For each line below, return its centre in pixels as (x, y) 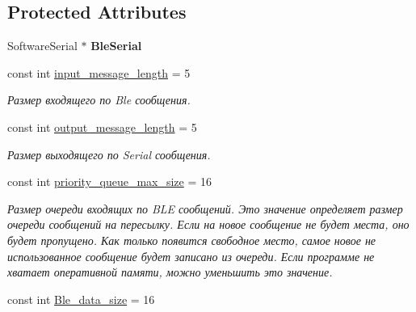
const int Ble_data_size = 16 (81, 299)
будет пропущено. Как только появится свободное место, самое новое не (192, 240)
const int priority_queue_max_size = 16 (110, 181)
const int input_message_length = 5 (99, 72)
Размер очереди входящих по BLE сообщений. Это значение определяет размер (205, 208)
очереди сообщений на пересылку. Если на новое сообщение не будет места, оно (208, 224)
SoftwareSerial (42, 46)
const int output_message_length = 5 (102, 126)
